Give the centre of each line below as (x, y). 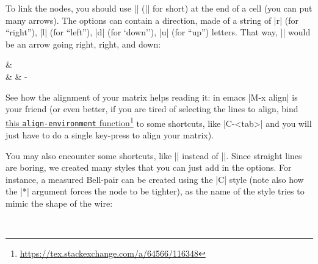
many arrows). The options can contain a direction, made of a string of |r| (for (152, 20)
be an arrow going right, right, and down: (83, 44)
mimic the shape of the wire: (59, 203)
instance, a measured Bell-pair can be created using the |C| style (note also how (155, 179)
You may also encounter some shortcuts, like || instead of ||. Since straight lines (154, 155)
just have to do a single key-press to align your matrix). (110, 135)
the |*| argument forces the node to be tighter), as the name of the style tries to (155, 191)
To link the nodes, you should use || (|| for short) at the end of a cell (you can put (159, 8)
